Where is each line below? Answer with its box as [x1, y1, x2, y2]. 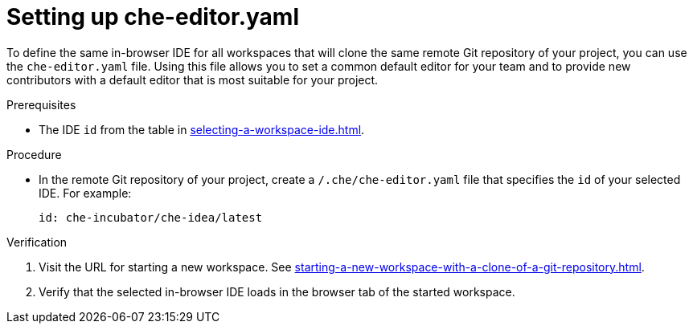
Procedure [6, 147, 62, 161]
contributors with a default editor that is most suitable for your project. [6, 72, 379, 87]
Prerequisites [6, 97, 76, 112]
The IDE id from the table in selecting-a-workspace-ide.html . [39, 122, 365, 136]
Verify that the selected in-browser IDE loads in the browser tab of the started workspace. [39, 284, 515, 299]
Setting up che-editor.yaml [6, 3, 300, 31]
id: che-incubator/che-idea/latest [39, 210, 263, 224]
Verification [6, 234, 68, 249]
